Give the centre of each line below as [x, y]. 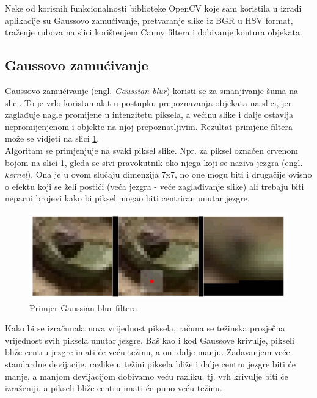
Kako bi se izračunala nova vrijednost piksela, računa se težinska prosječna [145, 328]
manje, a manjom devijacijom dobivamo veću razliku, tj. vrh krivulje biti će [147, 376]
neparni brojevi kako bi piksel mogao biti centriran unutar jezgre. [127, 198]
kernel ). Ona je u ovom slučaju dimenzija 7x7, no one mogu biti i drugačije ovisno [158, 174]
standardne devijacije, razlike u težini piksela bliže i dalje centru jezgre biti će [150, 364]
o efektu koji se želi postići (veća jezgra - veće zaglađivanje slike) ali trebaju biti [155, 186]
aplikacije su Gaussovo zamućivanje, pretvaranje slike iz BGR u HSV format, [149, 20]
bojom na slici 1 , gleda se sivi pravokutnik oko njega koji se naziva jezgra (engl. [154, 162]
